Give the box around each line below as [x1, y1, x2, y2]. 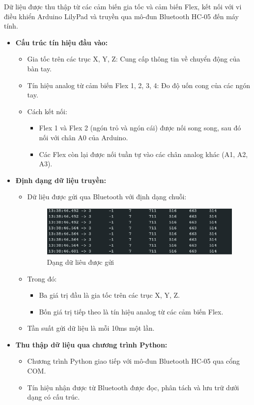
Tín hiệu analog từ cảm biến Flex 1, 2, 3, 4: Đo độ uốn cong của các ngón [27, 80, 251, 90]
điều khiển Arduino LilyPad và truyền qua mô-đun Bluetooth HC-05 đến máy [4, 11, 239, 21]
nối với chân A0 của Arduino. [39, 132, 128, 142]
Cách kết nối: [27, 106, 67, 116]
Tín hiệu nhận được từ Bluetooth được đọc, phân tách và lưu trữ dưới [27, 382, 239, 392]
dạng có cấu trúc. [27, 392, 80, 402]
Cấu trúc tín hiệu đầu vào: [15, 37, 108, 47]
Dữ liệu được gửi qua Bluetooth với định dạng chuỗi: [27, 191, 187, 202]
